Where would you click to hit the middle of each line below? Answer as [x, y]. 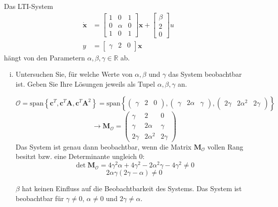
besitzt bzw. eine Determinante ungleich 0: [80, 156]
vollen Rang [225, 146]
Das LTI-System [29, 6]
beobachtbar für [40, 198]
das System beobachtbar [205, 74]
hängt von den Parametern [45, 57]
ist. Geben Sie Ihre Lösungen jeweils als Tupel [85, 83]
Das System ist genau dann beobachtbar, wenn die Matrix [103, 146]
